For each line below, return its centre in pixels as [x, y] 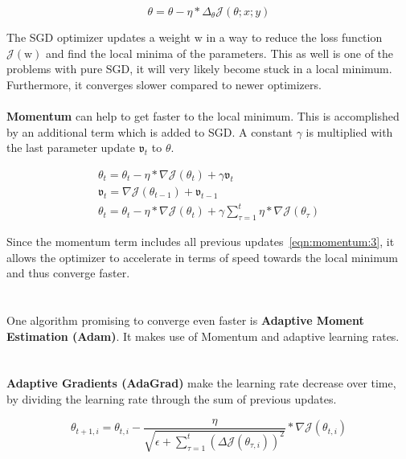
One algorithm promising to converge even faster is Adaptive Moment [185, 320]
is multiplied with [349, 131]
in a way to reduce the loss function [294, 37]
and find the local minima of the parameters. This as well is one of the [220, 53]
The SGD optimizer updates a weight [99, 37]
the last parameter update [71, 148]
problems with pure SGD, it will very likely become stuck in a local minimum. [199, 69]
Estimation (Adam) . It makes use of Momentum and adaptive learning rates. [203, 336]
